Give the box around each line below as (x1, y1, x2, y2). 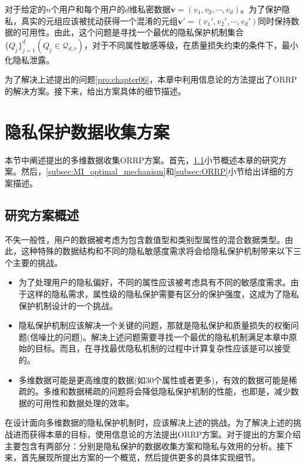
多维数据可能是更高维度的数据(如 (18, 373, 146, 386)
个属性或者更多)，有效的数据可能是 (154, 373, 289, 386)
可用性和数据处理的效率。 (35, 396, 134, 409)
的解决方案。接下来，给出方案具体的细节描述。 (5, 84, 186, 97)
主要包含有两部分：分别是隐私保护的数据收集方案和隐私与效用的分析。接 (5, 439, 285, 452)
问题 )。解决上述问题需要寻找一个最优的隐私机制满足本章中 (63, 330, 289, 343)
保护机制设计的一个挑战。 (18, 299, 118, 311)
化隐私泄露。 (5, 53, 54, 65)
